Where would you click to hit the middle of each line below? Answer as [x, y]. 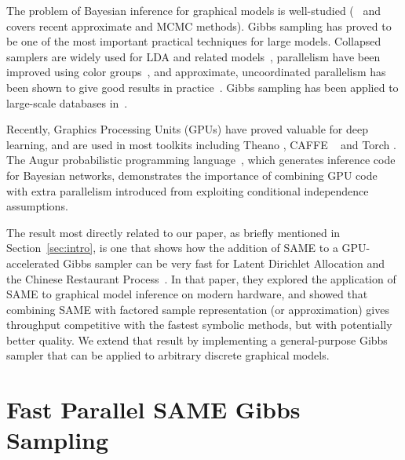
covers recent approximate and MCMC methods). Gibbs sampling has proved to [199, 26]
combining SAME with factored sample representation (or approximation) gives [198, 309]
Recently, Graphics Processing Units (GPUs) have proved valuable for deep [187, 129]
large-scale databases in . [67, 102]
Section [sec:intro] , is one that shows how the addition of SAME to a [172, 248]
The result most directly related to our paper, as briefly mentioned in [173, 232]
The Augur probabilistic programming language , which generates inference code [201, 160]
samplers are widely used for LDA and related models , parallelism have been [193, 56]
